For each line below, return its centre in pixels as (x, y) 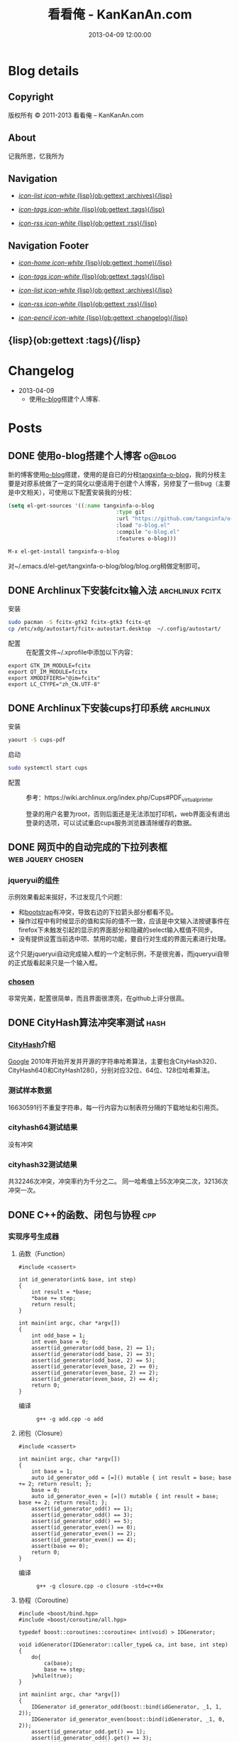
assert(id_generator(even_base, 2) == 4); (95, 1379)
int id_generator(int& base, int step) (77, 1279)
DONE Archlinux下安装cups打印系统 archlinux (109, 708)
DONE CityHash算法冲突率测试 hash (87, 1022)
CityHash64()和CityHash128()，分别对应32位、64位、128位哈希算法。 (111, 1070)
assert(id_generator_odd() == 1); (82, 1509)
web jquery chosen (46, 858)
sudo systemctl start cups (48, 768)
